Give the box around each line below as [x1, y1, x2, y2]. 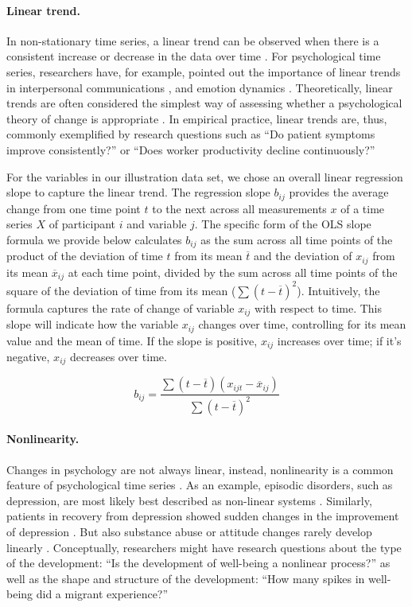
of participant [49, 216, 116, 232]
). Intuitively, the [297, 282, 380, 298]
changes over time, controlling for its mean [198, 316, 406, 333]
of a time [340, 200, 385, 216]
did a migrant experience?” [36, 586, 169, 602]
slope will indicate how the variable [6, 316, 178, 333]
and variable [126, 216, 187, 232]
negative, [6, 348, 50, 364]
